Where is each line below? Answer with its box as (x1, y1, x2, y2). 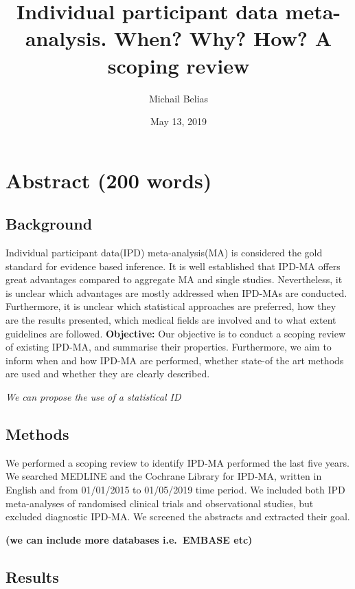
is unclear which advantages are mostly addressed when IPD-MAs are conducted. (5, 285, 347, 300)
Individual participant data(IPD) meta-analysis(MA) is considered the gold (5, 245, 323, 260)
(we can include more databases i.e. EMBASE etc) (5, 532, 253, 546)
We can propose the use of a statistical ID (5, 390, 181, 404)
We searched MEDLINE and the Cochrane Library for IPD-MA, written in (5, 469, 322, 483)
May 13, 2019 (150, 114, 207, 129)
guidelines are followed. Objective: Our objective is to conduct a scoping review (5, 326, 346, 340)
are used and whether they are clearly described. (5, 366, 210, 381)
